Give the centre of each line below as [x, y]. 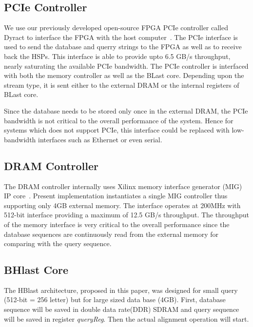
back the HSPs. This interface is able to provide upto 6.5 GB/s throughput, [117, 56]
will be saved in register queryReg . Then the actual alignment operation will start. [126, 318]
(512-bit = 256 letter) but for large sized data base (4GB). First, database [115, 299]
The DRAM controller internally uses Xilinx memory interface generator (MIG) [123, 186]
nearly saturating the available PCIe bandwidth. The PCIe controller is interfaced [126, 66]
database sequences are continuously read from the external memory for [111, 234]
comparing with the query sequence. [58, 243]
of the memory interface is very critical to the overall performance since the [117, 224]
